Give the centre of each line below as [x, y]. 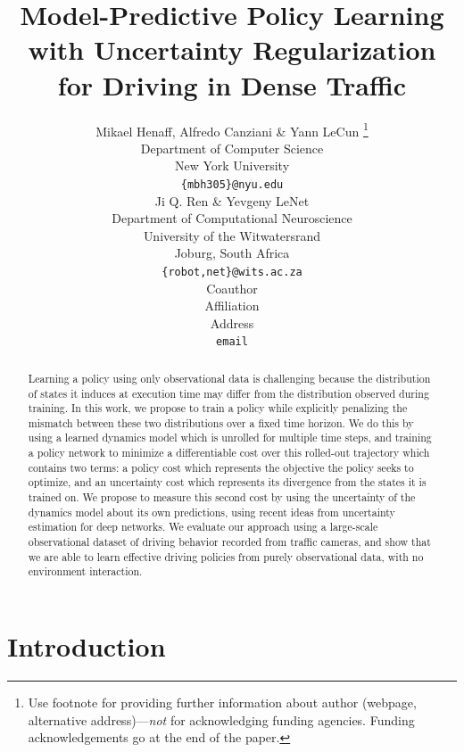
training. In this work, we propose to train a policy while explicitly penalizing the [218, 408]
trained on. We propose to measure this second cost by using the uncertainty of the [222, 497]
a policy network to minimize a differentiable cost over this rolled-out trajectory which [229, 453]
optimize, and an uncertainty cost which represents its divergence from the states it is [227, 482]
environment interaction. [85, 571]
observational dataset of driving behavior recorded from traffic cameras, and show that [229, 542]
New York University [232, 165]
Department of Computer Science [232, 148]
